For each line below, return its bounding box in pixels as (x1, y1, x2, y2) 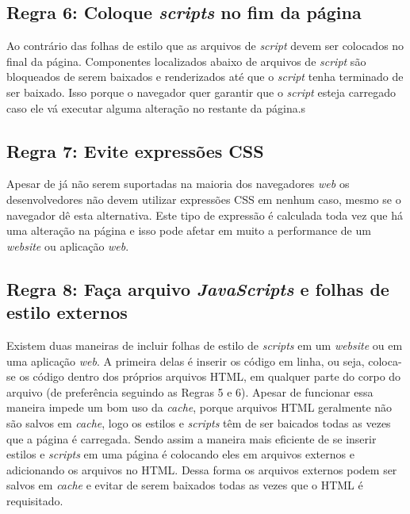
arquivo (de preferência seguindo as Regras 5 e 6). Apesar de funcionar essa (6, 383, 374, 400)
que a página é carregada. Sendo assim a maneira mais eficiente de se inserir (6, 430, 377, 447)
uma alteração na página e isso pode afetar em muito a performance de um (6, 222, 371, 239)
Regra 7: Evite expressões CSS (6, 138, 264, 163)
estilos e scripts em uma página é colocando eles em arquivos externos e (6, 446, 354, 462)
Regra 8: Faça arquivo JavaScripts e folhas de (6, 276, 389, 301)
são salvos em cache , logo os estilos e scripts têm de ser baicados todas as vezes (6, 414, 391, 431)
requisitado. (6, 492, 63, 508)
